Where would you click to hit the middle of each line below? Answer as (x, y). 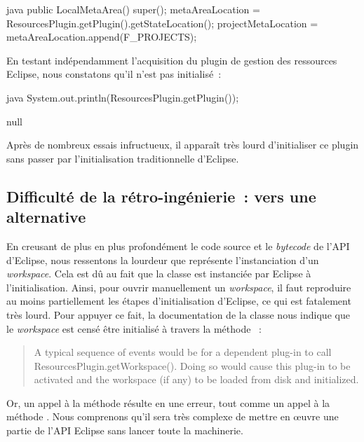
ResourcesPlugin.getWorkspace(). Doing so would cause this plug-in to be (192, 365)
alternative (46, 217)
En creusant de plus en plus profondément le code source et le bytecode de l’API (178, 246)
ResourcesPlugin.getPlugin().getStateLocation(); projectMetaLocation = (162, 23)
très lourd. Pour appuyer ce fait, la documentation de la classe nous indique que (178, 314)
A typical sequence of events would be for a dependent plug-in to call (183, 352)
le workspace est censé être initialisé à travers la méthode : (134, 328)
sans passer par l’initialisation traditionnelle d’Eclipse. (123, 158)
